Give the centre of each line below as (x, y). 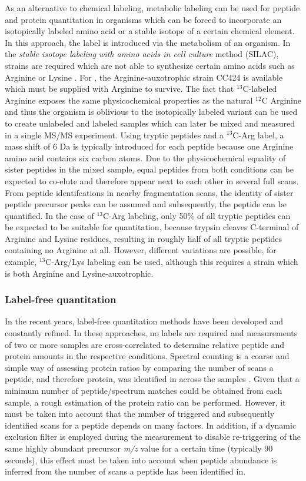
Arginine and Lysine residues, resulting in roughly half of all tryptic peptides (144, 238)
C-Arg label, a (258, 135)
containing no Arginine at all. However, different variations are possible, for (141, 250)
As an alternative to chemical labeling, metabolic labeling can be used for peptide (152, 8)
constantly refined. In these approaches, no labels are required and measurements (151, 333)
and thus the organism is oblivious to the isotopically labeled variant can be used (151, 112)
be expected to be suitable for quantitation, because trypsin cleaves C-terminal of (152, 227)
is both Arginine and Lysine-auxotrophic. (79, 273)
